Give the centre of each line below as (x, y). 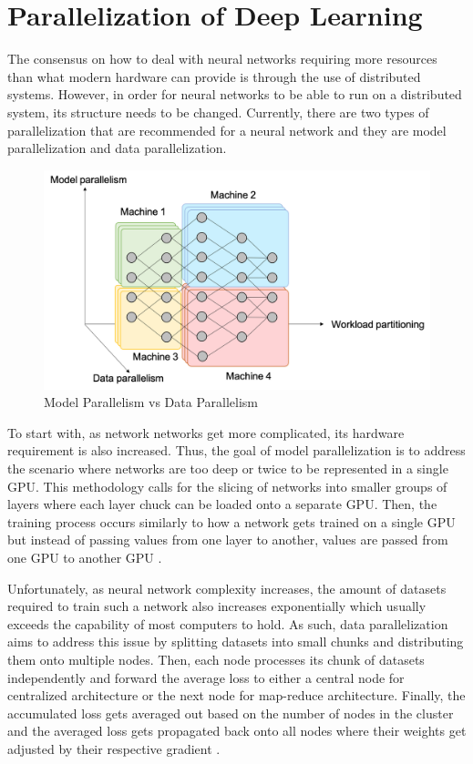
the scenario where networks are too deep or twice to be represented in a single (228, 469)
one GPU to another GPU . (85, 558)
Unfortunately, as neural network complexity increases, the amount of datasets (227, 588)
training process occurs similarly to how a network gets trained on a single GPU (231, 521)
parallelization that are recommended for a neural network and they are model (227, 130)
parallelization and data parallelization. (117, 148)
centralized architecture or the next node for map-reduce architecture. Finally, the (236, 695)
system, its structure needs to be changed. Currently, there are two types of (218, 112)
